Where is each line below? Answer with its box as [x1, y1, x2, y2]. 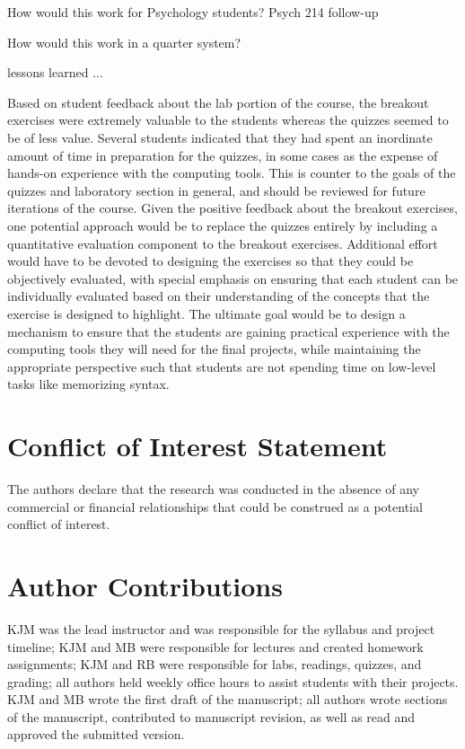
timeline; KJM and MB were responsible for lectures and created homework [7, 637, 424, 656]
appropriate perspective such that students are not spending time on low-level [7, 357, 436, 375]
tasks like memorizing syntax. [7, 374, 170, 393]
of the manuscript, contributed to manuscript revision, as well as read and [7, 707, 416, 726]
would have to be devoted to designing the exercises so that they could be [7, 251, 414, 270]
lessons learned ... [7, 63, 103, 82]
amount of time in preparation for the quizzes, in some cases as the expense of [7, 145, 438, 164]
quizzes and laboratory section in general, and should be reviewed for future [7, 181, 426, 199]
